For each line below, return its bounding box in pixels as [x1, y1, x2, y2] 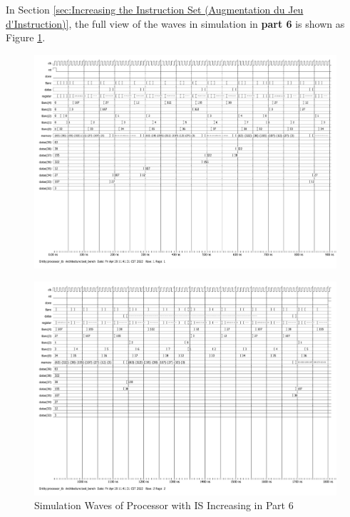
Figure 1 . [6, 30, 46, 45]
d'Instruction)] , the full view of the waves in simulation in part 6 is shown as [6, 16, 345, 31]
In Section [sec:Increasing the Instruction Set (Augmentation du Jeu [6, 2, 304, 16]
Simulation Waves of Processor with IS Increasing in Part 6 [34, 498, 294, 513]
